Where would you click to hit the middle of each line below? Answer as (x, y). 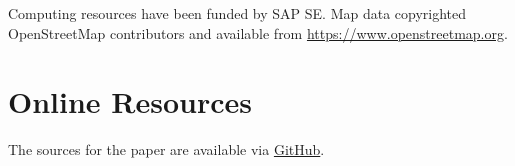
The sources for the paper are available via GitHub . (166, 149)
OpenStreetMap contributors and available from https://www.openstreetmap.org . (258, 32)
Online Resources (130, 101)
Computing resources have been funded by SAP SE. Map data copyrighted (237, 13)
